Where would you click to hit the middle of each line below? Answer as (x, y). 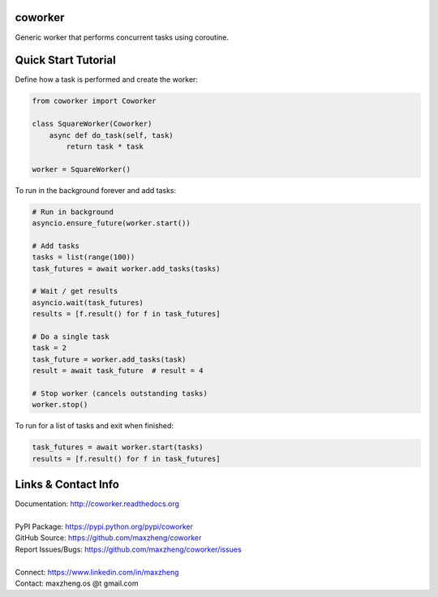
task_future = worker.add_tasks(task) (109, 359)
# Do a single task (71, 337)
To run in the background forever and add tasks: (96, 190)
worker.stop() (60, 405)
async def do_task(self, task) (111, 135)
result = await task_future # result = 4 (118, 371)
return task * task (105, 146)
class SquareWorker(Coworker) (92, 124)
